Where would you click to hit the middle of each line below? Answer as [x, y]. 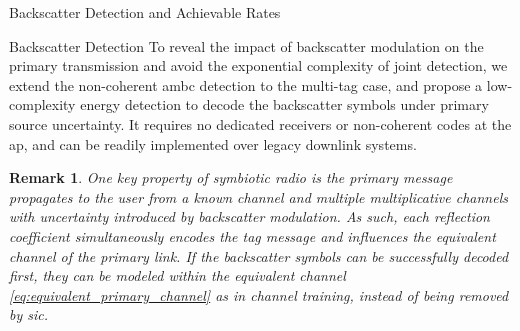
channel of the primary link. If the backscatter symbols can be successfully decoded [259, 255]
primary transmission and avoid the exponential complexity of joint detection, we [258, 65]
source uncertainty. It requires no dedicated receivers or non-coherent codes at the [260, 123]
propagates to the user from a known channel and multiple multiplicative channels [258, 196]
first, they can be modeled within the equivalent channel [177, 275]
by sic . [29, 314]
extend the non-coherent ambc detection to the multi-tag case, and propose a [246, 84]
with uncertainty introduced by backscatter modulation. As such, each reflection [249, 216]
